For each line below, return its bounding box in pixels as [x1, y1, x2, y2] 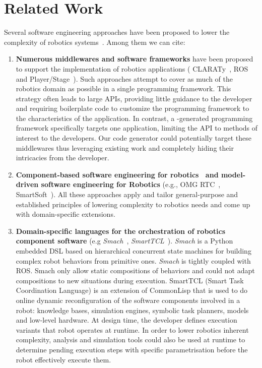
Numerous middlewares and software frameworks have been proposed [16, 53, 253, 64]
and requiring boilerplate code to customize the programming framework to [16, 103, 249, 113]
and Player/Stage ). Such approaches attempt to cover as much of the [16, 73, 233, 84]
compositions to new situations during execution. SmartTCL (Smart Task [16, 275, 244, 285]
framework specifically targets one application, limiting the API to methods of [16, 122, 258, 133]
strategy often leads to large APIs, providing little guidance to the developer [16, 93, 252, 103]
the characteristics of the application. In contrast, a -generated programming [16, 112, 253, 123]
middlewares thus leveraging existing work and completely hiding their [16, 142, 234, 153]
